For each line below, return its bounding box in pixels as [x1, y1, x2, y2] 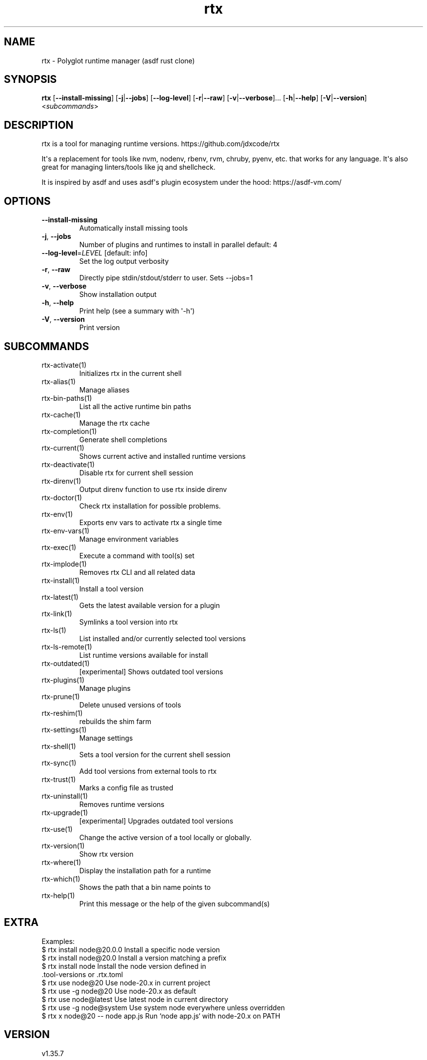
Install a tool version [79, 584, 144, 593]
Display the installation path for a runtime [79, 866, 211, 875]
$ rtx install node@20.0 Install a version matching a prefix [41, 953, 227, 962]
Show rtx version [79, 849, 134, 858]
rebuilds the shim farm [79, 717, 152, 726]
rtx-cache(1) [41, 410, 81, 419]
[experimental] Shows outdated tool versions [79, 667, 223, 676]
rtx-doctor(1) [41, 493, 82, 502]
